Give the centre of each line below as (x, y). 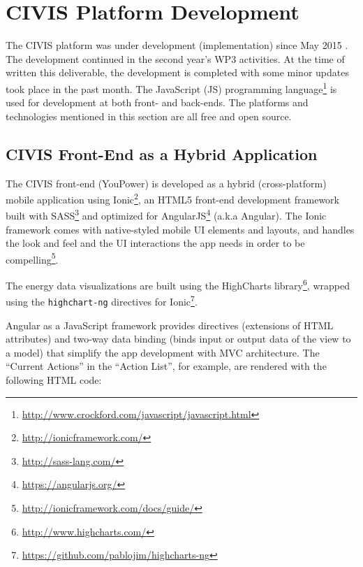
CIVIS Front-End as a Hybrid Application (162, 153)
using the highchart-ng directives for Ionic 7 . (102, 300)
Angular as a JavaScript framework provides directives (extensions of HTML (170, 325)
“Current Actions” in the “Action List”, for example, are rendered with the (166, 366)
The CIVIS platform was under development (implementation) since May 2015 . (177, 45)
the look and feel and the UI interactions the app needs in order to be (155, 243)
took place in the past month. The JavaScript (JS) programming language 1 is (171, 87)
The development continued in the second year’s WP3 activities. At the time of (175, 58)
